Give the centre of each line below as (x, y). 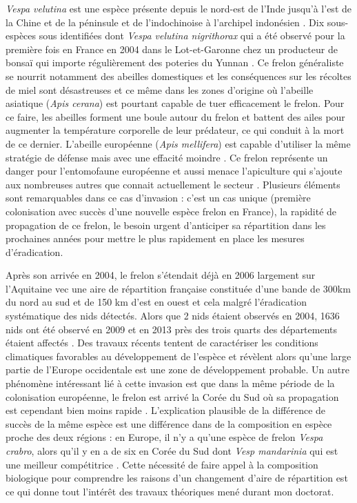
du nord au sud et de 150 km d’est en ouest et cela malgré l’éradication (156, 302)
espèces (21, 36)
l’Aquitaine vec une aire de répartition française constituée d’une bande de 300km (178, 288)
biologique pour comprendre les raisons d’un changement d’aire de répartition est (177, 478)
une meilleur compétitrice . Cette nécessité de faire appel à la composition (162, 464)
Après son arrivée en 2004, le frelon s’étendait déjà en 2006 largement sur (161, 275)
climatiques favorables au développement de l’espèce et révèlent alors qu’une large (178, 356)
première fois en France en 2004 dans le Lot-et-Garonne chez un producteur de (172, 49)
